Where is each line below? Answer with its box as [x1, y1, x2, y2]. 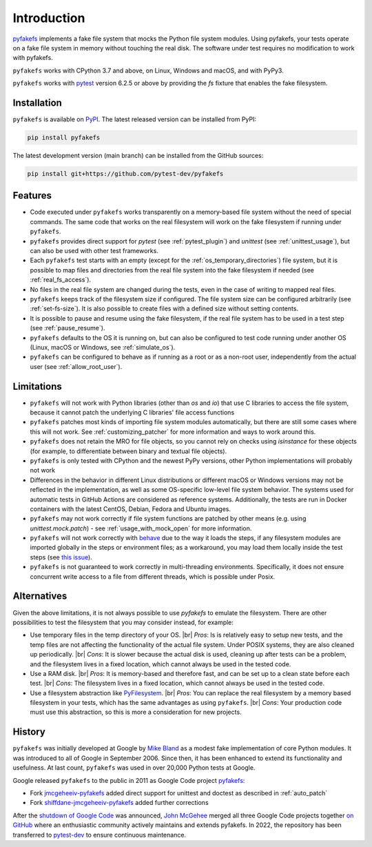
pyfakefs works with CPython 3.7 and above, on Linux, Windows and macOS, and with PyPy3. [12, 66, 284, 74]
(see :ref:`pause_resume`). [30, 324, 105, 332]
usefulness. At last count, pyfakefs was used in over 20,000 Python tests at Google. [12, 764, 256, 772]
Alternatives [12, 590, 68, 602]
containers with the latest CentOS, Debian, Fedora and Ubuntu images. [30, 504, 231, 513]
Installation [12, 97, 62, 108]
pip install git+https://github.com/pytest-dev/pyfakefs [27, 170, 224, 177]
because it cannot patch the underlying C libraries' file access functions [30, 408, 235, 417]
